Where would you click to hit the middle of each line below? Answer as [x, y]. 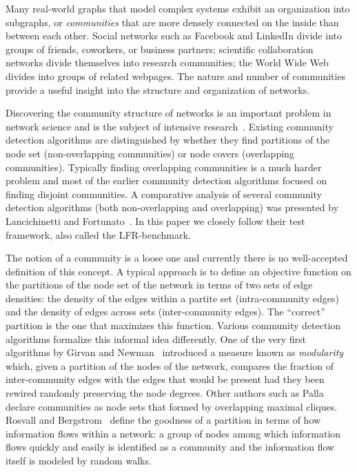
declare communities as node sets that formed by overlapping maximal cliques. [172, 406]
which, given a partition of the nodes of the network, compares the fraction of [170, 365]
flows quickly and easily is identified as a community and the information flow [170, 447]
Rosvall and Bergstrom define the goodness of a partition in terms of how [163, 420]
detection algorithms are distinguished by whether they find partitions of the [168, 140]
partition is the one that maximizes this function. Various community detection [173, 325]
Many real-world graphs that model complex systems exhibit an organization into [178, 8]
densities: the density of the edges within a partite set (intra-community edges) [172, 298]
